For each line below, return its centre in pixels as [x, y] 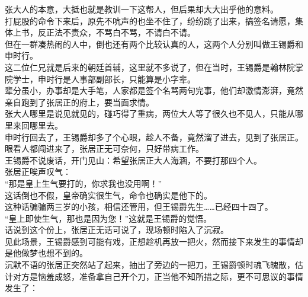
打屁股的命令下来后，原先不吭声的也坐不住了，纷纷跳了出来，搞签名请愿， [150, 20]
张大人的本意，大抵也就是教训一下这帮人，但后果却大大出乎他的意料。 [142, 9]
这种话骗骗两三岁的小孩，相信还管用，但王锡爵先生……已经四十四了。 [139, 207]
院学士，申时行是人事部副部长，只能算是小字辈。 [100, 79]
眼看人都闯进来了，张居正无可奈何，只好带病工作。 [104, 148]
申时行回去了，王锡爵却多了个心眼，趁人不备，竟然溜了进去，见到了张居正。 [154, 137]
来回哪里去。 [38, 125]
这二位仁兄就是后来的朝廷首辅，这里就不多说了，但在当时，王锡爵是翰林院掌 [154, 67]
